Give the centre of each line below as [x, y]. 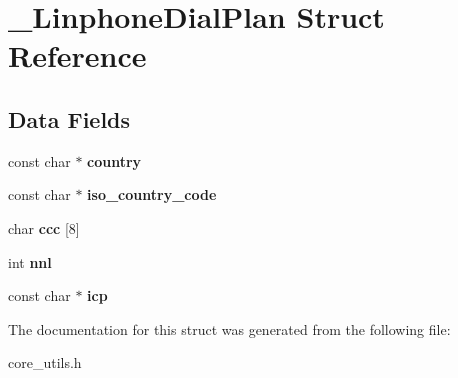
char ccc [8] [44, 227]
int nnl [30, 261]
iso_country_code [152, 194]
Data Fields [69, 118]
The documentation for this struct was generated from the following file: [229, 328]
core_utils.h [45, 362]
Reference [77, 55]
